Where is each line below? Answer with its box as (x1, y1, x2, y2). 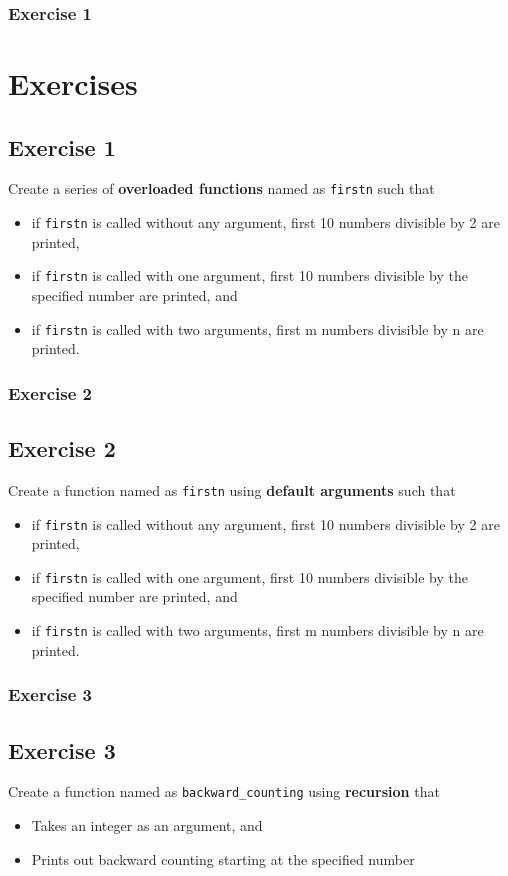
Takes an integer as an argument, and (31, 814, 263, 835)
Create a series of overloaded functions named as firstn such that (8, 178, 435, 199)
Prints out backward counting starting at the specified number (31, 848, 415, 869)
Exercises (8, 63, 138, 104)
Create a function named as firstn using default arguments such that (8, 479, 456, 500)
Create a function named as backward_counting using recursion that (8, 781, 440, 802)
